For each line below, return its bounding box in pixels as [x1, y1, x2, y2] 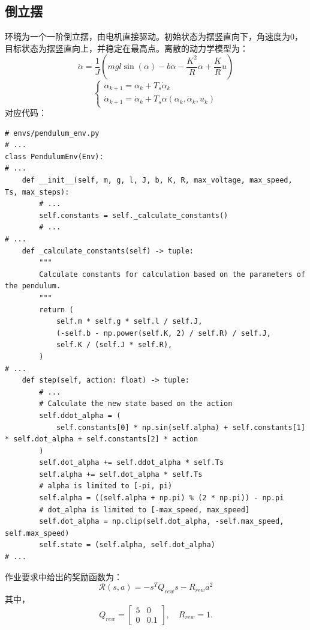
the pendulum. [5, 282, 61, 291]
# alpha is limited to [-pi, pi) [39, 482, 173, 491]
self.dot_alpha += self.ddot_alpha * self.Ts [39, 458, 224, 467]
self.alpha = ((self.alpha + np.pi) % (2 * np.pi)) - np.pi [39, 494, 284, 503]
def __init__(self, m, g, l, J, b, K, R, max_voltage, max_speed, [22, 176, 293, 185]
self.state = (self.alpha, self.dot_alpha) [39, 541, 215, 550]
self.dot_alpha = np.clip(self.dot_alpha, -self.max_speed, [39, 517, 284, 526]
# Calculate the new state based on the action [39, 399, 233, 408]
